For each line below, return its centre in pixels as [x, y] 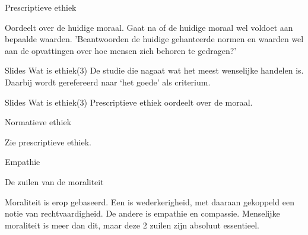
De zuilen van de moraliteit [54, 181]
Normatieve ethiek [38, 122]
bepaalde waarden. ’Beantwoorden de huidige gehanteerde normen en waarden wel [154, 39]
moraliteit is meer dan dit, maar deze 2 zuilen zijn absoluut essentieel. [132, 225]
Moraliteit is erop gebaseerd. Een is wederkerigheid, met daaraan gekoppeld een [150, 201]
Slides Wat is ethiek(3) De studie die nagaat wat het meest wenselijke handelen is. [154, 70]
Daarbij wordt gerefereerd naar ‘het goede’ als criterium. [108, 82]
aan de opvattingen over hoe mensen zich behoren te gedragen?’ [121, 50]
